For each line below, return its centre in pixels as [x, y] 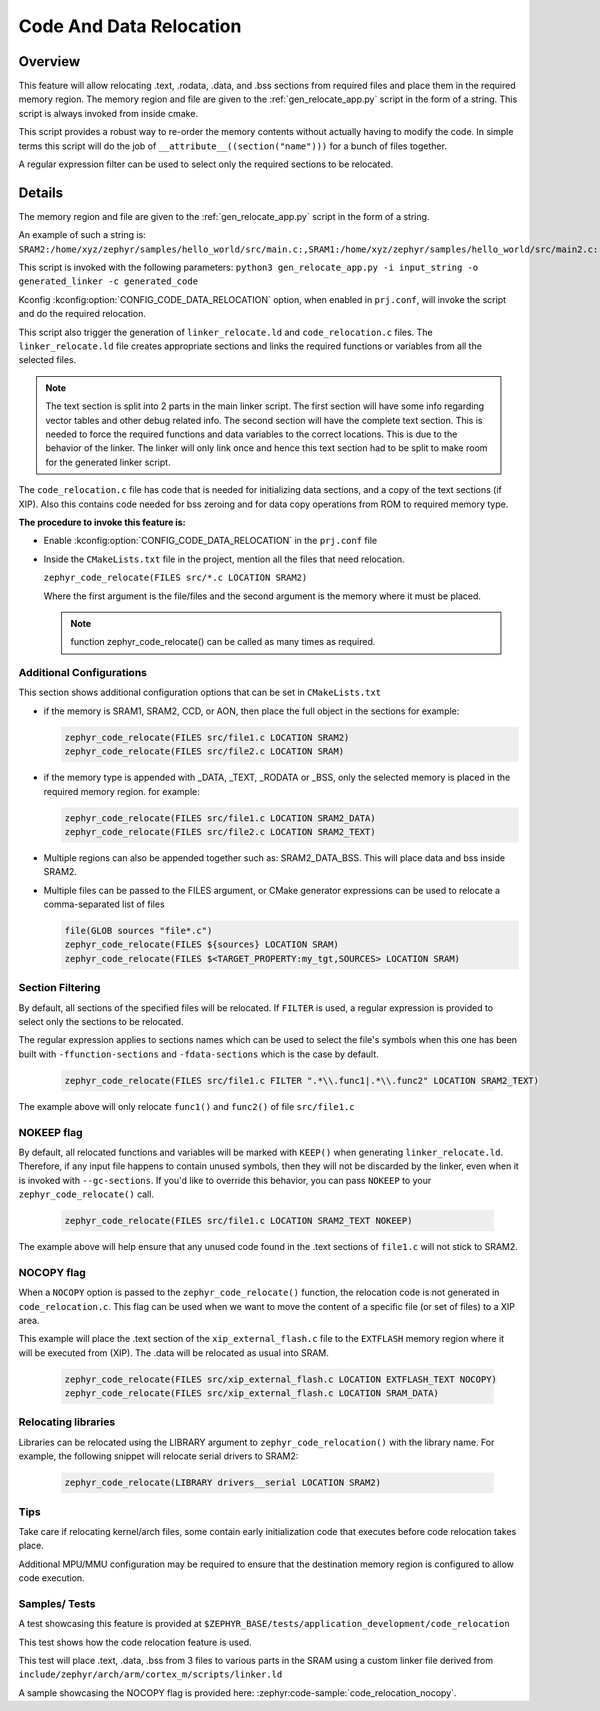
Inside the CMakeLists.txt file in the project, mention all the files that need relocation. [224, 559]
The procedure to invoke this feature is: [102, 522]
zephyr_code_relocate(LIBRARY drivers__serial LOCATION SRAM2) [223, 1483]
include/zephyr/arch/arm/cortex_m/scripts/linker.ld [150, 1674]
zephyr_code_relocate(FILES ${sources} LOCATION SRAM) [201, 944]
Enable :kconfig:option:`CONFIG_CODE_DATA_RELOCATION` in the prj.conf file [210, 541]
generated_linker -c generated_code [108, 281]
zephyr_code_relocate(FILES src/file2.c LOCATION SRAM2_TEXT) [220, 831]
